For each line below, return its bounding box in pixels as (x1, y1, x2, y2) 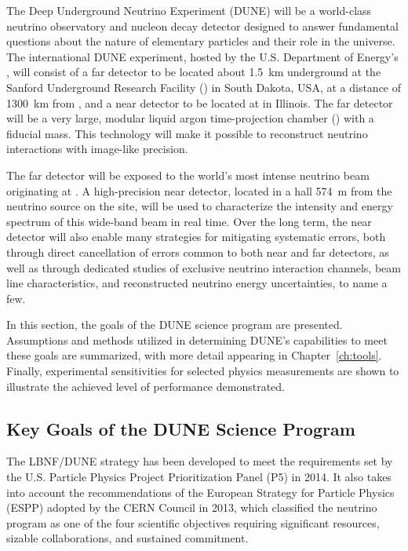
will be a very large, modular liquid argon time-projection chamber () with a (6, 110, 374, 126)
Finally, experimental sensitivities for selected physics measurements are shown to (6, 363, 399, 379)
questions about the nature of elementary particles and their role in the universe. (6, 33, 395, 49)
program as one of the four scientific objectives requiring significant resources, (6, 514, 380, 531)
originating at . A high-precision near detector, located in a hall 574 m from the (6, 182, 392, 199)
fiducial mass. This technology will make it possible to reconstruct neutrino (6, 125, 368, 141)
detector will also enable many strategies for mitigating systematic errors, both (6, 228, 386, 245)
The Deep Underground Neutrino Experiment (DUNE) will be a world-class (6, 2, 372, 18)
